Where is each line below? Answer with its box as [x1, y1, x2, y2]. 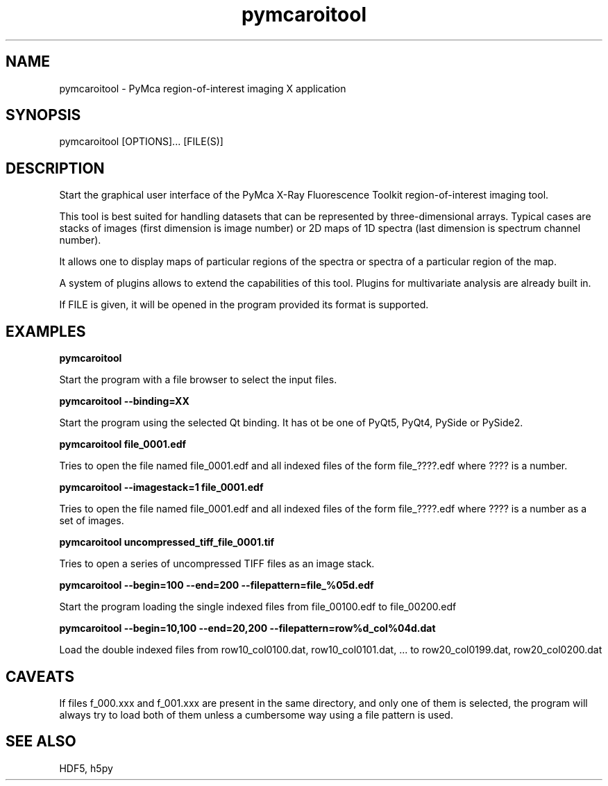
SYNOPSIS [6, 106, 81, 124]
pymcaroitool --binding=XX [59, 395, 189, 408]
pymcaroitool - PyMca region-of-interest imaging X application [59, 82, 346, 94]
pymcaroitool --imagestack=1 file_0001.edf [59, 481, 264, 494]
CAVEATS [6, 667, 74, 685]
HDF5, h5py [59, 762, 113, 774]
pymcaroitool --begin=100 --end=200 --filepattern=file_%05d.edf [59, 579, 374, 592]
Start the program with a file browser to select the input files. [59, 374, 337, 386]
